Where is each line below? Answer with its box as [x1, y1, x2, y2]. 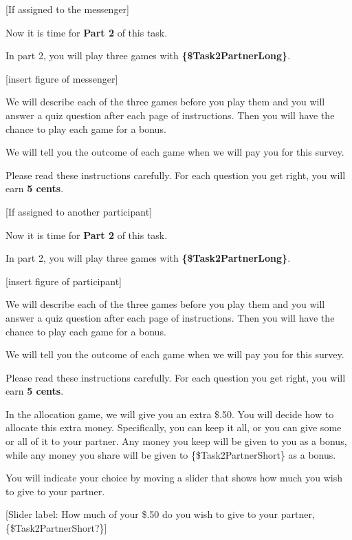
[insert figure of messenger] [5, 71, 118, 85]
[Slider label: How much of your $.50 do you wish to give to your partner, [5, 507, 315, 521]
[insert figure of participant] [5, 273, 122, 288]
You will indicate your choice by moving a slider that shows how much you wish [5, 470, 342, 485]
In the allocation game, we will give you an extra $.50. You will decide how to [5, 406, 334, 421]
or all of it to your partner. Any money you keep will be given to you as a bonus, [5, 434, 347, 448]
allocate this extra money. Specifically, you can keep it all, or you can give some [5, 420, 342, 435]
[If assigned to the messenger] [5, 2, 129, 16]
